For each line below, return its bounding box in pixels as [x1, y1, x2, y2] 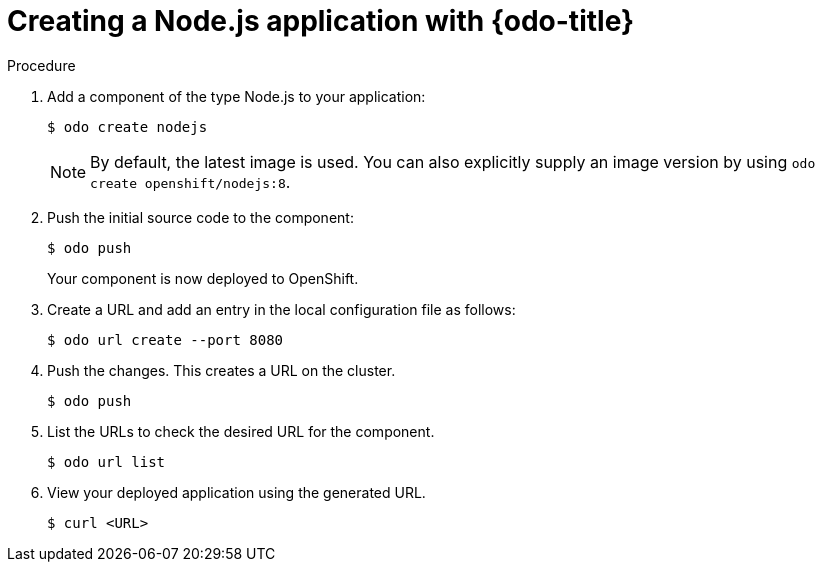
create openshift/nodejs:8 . [90, 171, 291, 192]
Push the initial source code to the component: [47, 208, 354, 226]
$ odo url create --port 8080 [47, 331, 284, 348]
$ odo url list [47, 453, 166, 470]
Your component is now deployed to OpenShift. [47, 269, 359, 287]
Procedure [7, 56, 76, 74]
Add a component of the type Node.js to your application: [47, 87, 426, 105]
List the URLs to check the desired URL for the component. [47, 422, 435, 440]
